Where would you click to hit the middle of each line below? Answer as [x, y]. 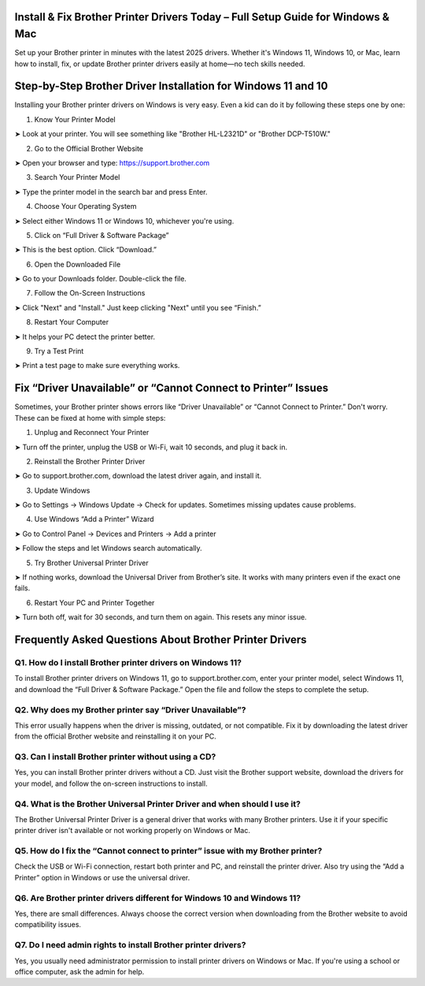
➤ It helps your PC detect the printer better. [85, 337]
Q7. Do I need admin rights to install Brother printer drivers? [130, 945]
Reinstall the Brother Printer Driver [90, 461]
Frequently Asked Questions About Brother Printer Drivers [161, 640]
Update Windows [62, 490]
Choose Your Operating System [85, 207]
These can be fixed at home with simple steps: [90, 418]
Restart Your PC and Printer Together [94, 602]
